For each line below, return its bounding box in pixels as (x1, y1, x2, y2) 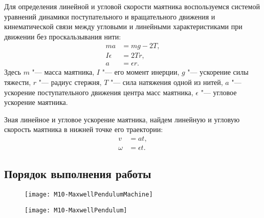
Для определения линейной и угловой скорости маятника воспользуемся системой (4, 1, 260, 11)
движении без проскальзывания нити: (4, 31, 121, 41)
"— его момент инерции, (102, 67, 180, 77)
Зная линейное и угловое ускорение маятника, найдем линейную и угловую (4, 114, 240, 124)
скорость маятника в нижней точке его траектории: (4, 124, 163, 135)
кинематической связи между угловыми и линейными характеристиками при (4, 21, 243, 32)
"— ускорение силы (187, 67, 249, 77)
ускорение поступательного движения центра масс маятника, (4, 86, 193, 97)
